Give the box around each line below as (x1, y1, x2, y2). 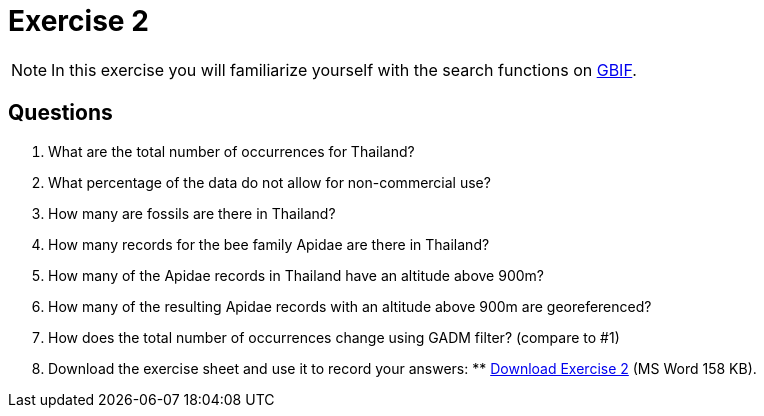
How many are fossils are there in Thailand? (48, 204, 336, 222)
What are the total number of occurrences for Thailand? (48, 142, 415, 160)
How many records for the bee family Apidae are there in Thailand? (48, 235, 490, 253)
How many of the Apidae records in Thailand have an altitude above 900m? (48, 266, 544, 284)
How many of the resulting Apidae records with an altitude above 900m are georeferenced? (48, 297, 652, 315)
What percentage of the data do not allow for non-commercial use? (48, 173, 491, 191)
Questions (8, 100, 113, 126)
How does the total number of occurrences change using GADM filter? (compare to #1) (48, 328, 620, 346)
